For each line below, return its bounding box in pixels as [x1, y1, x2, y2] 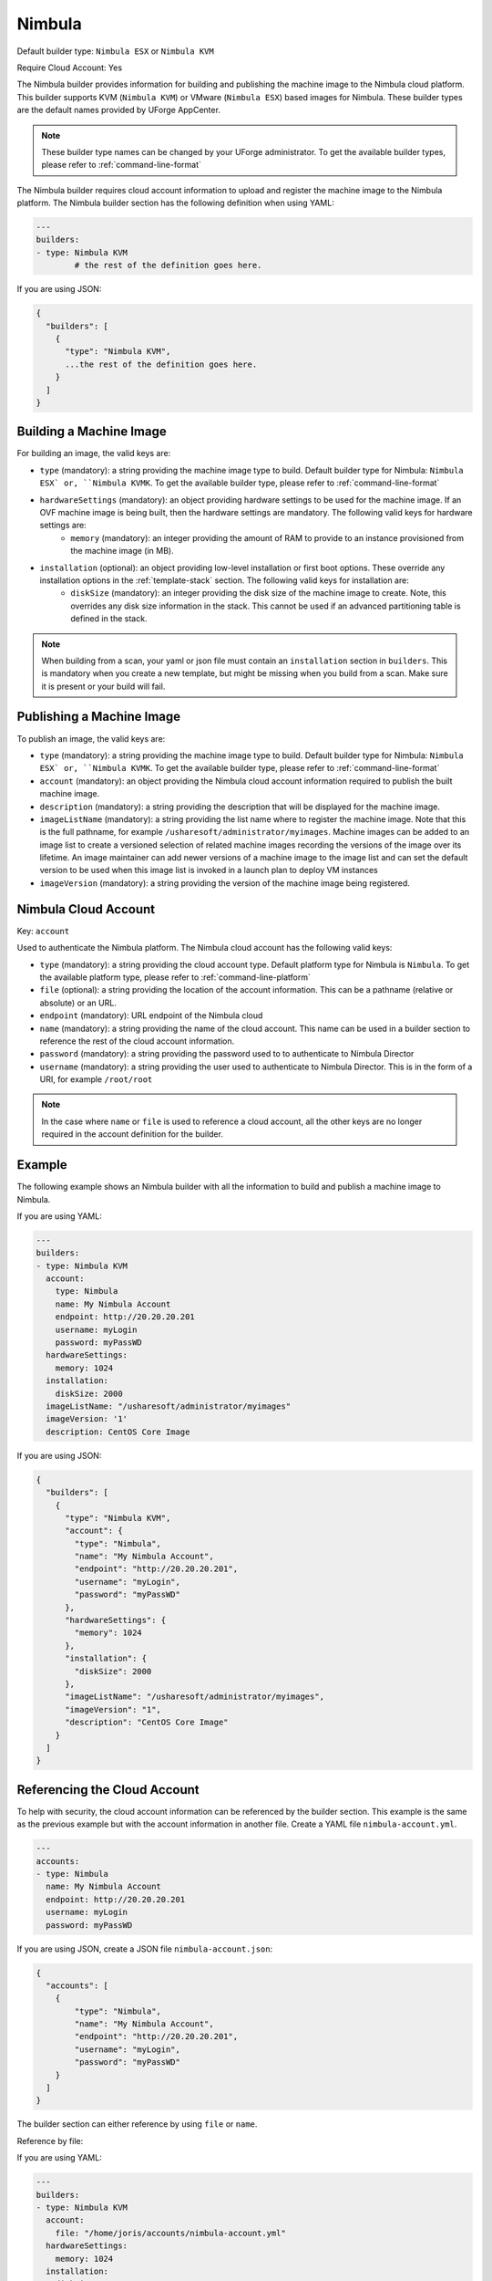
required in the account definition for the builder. [41, 1129, 223, 1140]
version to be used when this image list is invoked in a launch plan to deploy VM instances [39, 865, 378, 876]
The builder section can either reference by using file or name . [16, 2119, 258, 2130]
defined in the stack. [70, 613, 148, 624]
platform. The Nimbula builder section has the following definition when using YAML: [16, 197, 334, 209]
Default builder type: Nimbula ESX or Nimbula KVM [16, 46, 214, 57]
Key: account [16, 925, 70, 936]
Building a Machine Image [16, 424, 168, 440]
